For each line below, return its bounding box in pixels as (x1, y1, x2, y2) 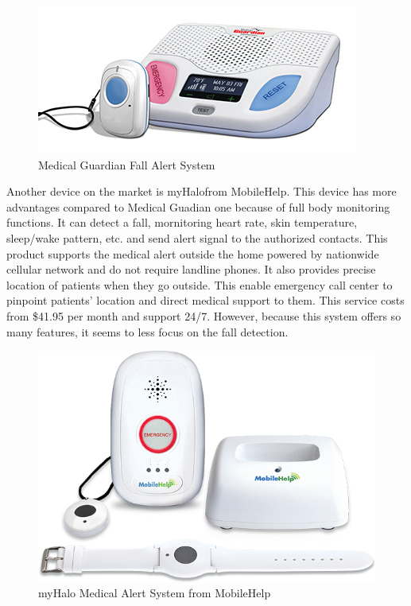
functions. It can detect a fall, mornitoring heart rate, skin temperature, (6, 214, 358, 231)
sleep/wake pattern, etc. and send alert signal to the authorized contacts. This (6, 229, 388, 246)
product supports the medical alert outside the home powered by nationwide (6, 245, 379, 262)
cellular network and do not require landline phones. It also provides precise (6, 261, 376, 278)
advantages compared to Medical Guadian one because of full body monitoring (6, 198, 390, 215)
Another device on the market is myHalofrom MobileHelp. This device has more (6, 183, 397, 200)
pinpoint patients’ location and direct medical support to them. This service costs (6, 292, 405, 309)
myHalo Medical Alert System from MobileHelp (38, 585, 271, 601)
